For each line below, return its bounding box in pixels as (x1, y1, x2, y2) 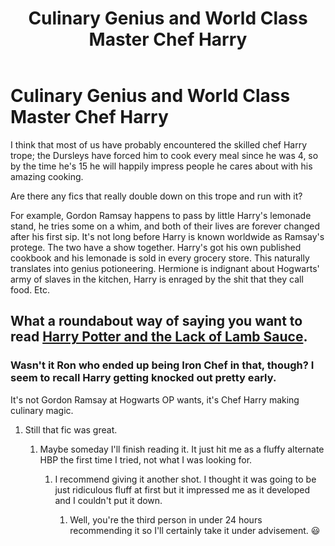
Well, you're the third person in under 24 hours (69, 513, 263, 526)
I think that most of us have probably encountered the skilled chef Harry (10, 138, 308, 151)
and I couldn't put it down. (54, 494, 163, 506)
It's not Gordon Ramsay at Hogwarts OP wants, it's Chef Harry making (10, 393, 300, 406)
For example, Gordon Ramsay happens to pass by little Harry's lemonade (10, 209, 312, 221)
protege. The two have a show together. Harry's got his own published (10, 241, 302, 253)
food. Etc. (10, 283, 50, 296)
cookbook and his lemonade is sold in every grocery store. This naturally (10, 252, 310, 264)
